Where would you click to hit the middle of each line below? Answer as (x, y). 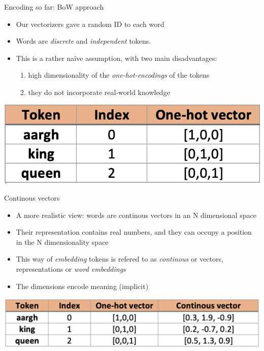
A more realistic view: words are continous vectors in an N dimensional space (136, 215)
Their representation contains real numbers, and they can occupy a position (134, 232)
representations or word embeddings (71, 268)
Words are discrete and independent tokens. (84, 41)
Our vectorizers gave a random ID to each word (90, 24)
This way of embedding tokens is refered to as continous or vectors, (120, 259)
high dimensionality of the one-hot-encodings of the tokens (119, 75)
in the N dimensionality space (62, 242)
